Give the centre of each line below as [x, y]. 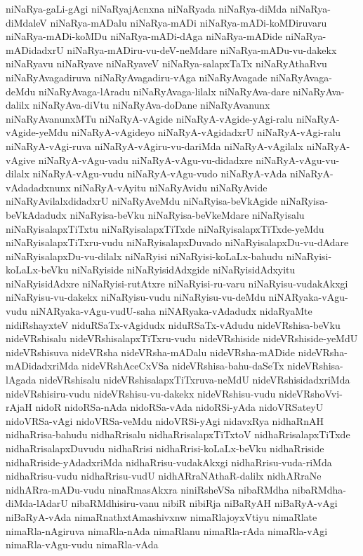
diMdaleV [26, 22]
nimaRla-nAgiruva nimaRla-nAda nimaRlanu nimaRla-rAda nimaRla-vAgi [167, 530]
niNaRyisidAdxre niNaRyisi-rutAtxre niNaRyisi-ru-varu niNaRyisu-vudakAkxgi [177, 283]
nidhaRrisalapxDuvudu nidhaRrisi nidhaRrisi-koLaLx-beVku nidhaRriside [165, 448]
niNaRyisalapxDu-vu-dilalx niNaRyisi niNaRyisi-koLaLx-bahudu [145, 256]
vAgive [20, 160]
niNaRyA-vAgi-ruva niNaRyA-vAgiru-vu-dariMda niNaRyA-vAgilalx [154, 145]
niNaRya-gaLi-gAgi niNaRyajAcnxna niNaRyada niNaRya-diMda [146, 8]
